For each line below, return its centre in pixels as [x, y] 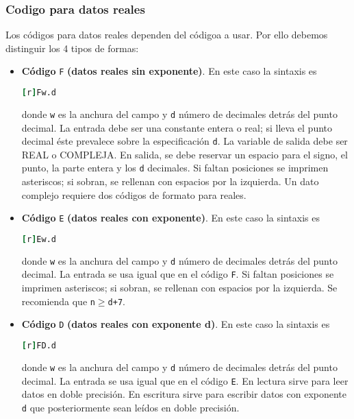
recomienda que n [58, 301]
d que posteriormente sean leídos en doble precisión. [130, 407]
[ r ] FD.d [39, 346]
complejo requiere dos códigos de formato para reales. [134, 194]
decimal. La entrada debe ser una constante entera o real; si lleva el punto [177, 127]
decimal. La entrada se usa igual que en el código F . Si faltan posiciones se [178, 274]
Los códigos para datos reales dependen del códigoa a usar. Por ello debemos [167, 35]
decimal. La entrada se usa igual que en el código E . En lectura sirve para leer [185, 380]
